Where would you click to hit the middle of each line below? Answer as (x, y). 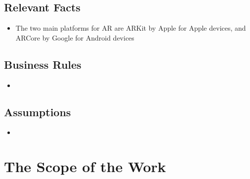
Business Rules (43, 64)
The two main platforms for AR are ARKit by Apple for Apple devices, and (131, 28)
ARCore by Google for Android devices (75, 37)
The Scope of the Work (85, 166)
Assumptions (38, 112)
